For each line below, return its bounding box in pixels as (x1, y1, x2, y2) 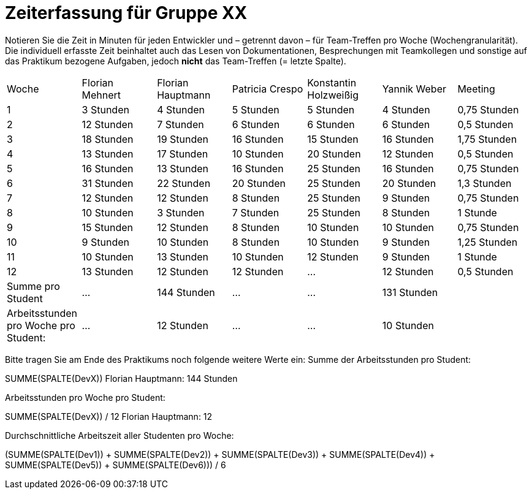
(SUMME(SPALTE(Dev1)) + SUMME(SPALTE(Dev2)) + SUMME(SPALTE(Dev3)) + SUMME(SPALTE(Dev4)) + (5, 449, 435, 460)
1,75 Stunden (457, 132, 517, 145)
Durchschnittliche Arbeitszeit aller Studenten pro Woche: (5, 430, 234, 441)
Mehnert (82, 88, 121, 101)
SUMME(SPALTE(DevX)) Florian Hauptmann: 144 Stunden (5, 373, 238, 384)
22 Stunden (157, 177, 211, 189)
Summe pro (7, 279, 60, 292)
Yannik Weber (382, 82, 447, 95)
